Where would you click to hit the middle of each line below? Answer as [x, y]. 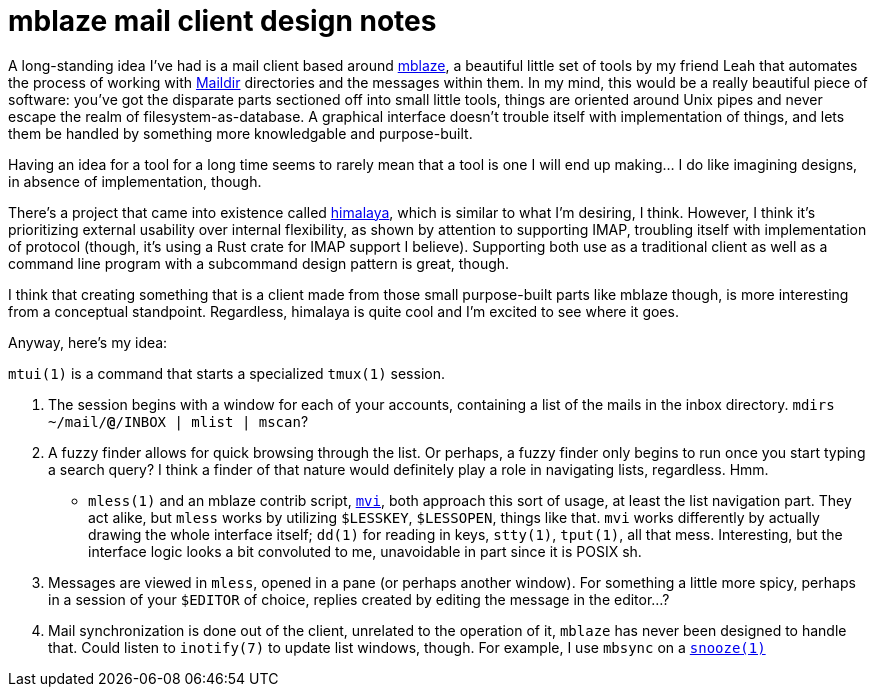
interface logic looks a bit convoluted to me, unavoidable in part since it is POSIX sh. [365, 551]
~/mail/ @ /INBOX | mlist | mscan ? [178, 421]
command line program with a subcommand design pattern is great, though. [259, 263]
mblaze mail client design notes [222, 21]
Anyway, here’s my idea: [88, 342]
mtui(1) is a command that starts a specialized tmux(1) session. [226, 373]
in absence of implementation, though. [135, 181]
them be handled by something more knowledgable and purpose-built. [240, 133]
